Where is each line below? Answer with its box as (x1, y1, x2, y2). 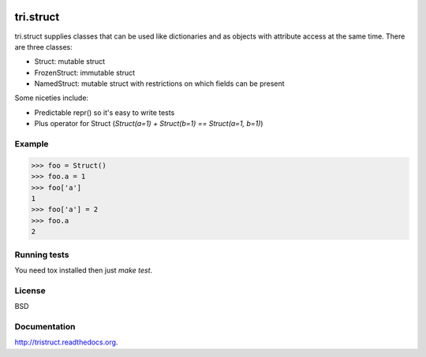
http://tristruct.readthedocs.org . (14, 337, 118, 347)
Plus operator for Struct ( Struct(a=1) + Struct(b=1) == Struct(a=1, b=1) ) (34, 119, 263, 128)
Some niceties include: (14, 93, 89, 102)
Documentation (14, 321, 76, 332)
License (14, 284, 47, 296)
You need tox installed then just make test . (14, 265, 153, 275)
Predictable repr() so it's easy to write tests (34, 107, 175, 117)
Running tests (14, 249, 69, 260)
